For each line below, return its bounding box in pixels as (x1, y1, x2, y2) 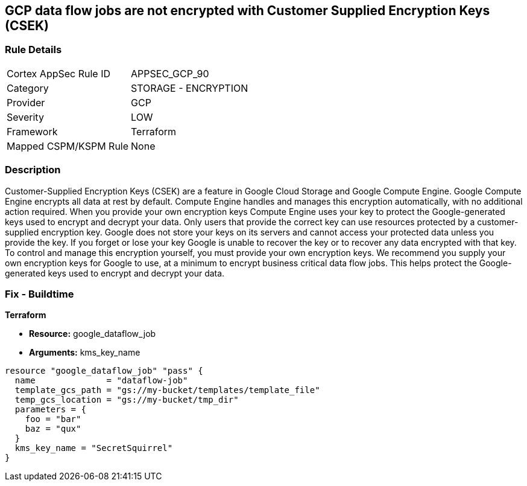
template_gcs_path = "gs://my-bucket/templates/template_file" (14, 385, 320, 395)
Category (7, 82, 49, 94)
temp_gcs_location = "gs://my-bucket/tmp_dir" (14, 395, 239, 405)
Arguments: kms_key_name (29, 347, 140, 358)
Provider (7, 96, 45, 109)
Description (5, 164, 61, 176)
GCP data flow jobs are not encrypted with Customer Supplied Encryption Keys (5, 3, 490, 18)
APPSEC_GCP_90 (131, 67, 209, 80)
